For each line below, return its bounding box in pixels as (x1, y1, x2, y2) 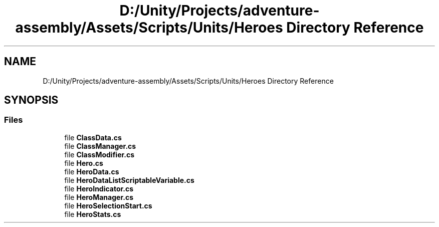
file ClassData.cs (64, 133, 122, 142)
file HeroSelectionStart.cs (64, 201, 152, 210)
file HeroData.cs (64, 167, 119, 176)
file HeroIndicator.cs (64, 184, 134, 193)
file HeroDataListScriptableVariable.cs (64, 175, 194, 184)
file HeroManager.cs (64, 192, 133, 201)
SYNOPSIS (4, 94, 59, 107)
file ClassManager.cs (64, 141, 136, 150)
